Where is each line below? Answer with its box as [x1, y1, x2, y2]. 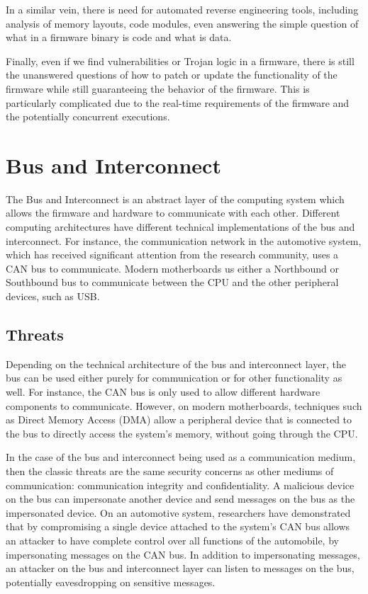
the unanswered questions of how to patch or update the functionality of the [6, 67, 338, 82]
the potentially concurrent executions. [6, 109, 170, 124]
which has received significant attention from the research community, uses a [6, 247, 339, 262]
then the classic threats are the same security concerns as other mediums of [6, 463, 334, 478]
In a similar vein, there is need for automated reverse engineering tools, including [6, 2, 359, 16]
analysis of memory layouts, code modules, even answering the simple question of [6, 16, 359, 30]
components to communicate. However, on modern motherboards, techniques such [6, 398, 362, 413]
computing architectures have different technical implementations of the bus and [6, 219, 355, 234]
